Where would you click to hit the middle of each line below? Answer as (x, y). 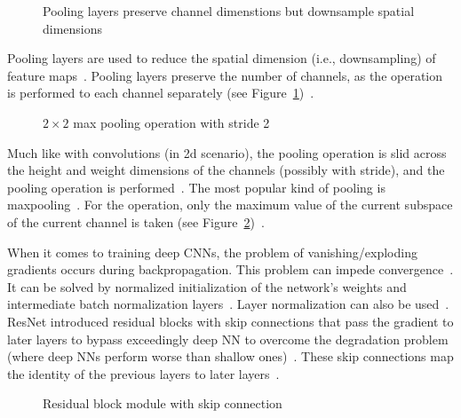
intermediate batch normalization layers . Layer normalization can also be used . (228, 304)
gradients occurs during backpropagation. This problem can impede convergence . (230, 269)
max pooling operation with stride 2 (171, 122)
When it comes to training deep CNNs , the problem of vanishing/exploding (212, 252)
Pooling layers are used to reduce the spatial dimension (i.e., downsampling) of (222, 58)
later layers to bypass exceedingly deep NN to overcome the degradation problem (228, 339)
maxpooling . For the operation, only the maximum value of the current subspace (230, 205)
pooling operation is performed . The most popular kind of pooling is (196, 187)
